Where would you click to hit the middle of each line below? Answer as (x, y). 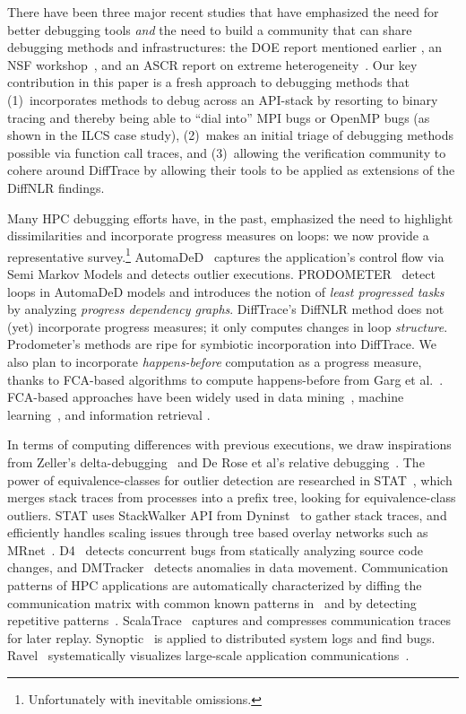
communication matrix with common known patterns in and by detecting (212, 602)
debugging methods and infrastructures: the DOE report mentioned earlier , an (225, 47)
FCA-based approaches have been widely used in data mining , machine (206, 397)
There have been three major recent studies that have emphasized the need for (223, 12)
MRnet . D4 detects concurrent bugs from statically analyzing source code (216, 549)
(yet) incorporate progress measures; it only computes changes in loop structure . (228, 326)
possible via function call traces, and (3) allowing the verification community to (227, 152)
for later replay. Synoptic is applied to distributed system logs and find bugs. (221, 637)
